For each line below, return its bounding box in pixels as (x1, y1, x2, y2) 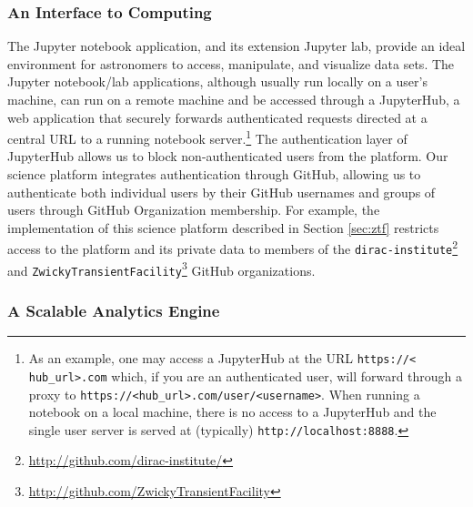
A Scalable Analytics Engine (7, 299, 220, 321)
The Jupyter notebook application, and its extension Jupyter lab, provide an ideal (7, 36, 466, 56)
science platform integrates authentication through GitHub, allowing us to (7, 165, 421, 184)
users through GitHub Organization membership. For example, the (7, 200, 380, 219)
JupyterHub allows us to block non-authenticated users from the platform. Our (7, 147, 448, 166)
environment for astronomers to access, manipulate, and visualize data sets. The (7, 54, 455, 73)
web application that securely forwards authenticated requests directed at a (7, 107, 428, 127)
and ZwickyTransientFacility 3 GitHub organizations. (7, 258, 316, 279)
